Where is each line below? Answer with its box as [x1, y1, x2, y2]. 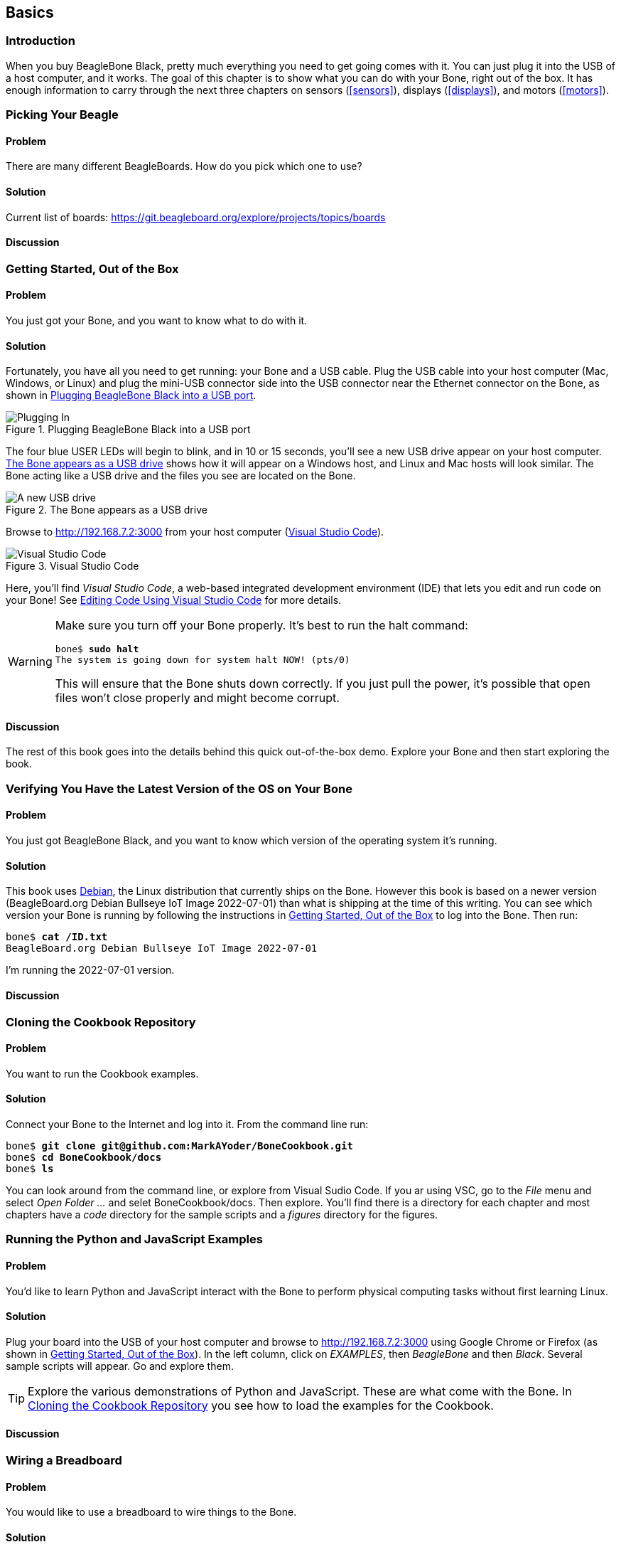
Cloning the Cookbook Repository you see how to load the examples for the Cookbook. [28, 1398, 494, 1413]
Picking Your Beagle [6, 107, 119, 122]
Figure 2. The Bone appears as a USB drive [6, 504, 207, 516]
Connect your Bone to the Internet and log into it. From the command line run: [6, 1117, 369, 1130]
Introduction [6, 33, 75, 48]
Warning [8, 654, 53, 669]
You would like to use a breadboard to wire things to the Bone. [6, 1506, 297, 1519]
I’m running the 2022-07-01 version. [6, 964, 175, 977]
